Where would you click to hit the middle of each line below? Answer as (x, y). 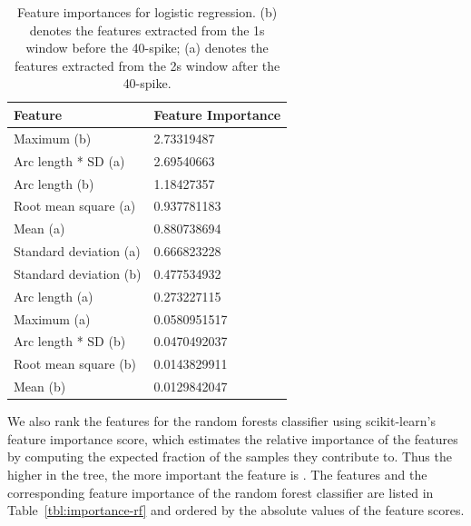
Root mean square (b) (75, 364)
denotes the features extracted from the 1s (147, 30)
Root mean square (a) (75, 206)
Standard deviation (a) (77, 251)
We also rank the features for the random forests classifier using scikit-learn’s (221, 421)
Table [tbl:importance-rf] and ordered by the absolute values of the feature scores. (236, 510)
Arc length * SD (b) (70, 341)
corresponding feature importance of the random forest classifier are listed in (221, 492)
